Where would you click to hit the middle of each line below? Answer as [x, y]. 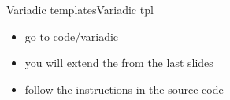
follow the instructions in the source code [124, 89]
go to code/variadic [72, 36]
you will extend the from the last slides [119, 63]
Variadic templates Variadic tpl [80, 9]
